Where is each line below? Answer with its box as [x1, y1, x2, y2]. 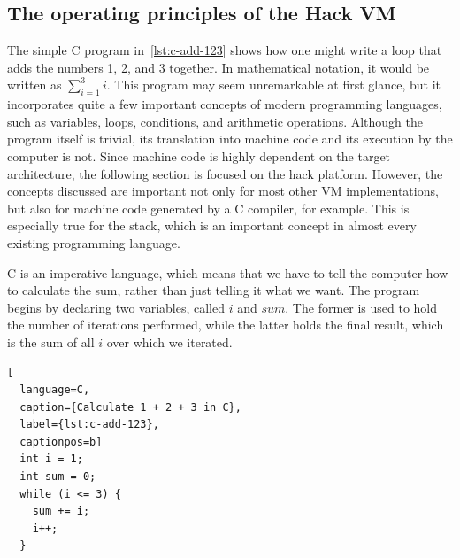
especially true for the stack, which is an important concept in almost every [7, 216, 417, 235]
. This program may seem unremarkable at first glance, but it [106, 75, 441, 94]
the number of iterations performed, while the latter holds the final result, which [7, 315, 444, 334]
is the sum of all [7, 332, 95, 351]
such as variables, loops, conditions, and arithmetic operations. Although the [7, 112, 424, 130]
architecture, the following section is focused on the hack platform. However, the [7, 164, 443, 182]
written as [7, 75, 62, 94]
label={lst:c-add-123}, [19, 418, 159, 431]
